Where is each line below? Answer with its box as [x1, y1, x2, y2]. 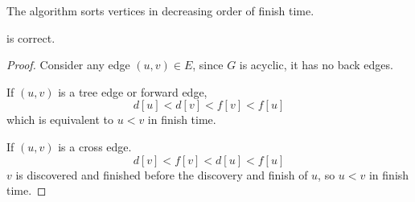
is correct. [6, 29, 55, 46]
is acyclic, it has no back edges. [239, 56, 393, 73]
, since [192, 56, 224, 73]
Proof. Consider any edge [6, 56, 130, 73]
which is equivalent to [6, 111, 114, 128]
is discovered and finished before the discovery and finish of [15, 166, 308, 183]
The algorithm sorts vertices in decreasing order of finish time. [6, 2, 314, 19]
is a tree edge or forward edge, [58, 83, 207, 100]
